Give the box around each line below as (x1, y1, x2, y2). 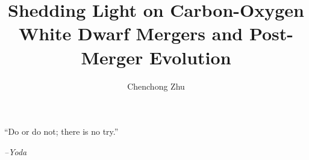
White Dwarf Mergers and (18, 21, 243, 46)
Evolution (149, 45, 231, 69)
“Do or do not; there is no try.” (4, 125, 119, 138)
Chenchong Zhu (127, 79, 185, 92)
